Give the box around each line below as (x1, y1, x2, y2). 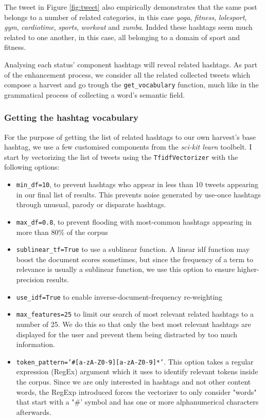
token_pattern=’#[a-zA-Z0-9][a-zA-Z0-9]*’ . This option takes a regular (16, 356, 254, 367)
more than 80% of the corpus (16, 226, 108, 237)
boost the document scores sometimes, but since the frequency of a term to (16, 253, 253, 264)
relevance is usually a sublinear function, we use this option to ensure (16, 264, 235, 275)
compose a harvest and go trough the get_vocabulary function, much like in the (4, 79, 259, 90)
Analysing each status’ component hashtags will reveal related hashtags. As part (4, 59, 258, 69)
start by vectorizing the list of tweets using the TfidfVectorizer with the (4, 151, 238, 162)
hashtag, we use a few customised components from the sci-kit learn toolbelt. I (4, 141, 252, 152)
